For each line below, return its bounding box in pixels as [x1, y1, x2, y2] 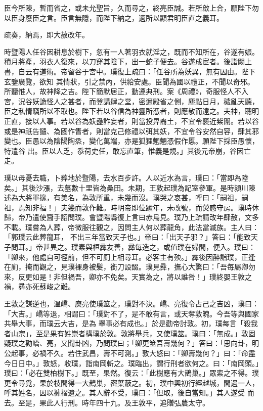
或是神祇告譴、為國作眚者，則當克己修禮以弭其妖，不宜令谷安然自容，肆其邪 [4, 125, 259, 136]
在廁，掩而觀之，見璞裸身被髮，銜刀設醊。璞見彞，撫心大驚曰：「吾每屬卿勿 [4, 261, 255, 272]
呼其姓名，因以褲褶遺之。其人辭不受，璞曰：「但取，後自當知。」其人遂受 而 [4, 387, 254, 398]
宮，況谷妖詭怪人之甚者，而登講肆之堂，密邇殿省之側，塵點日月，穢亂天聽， [4, 96, 259, 106]
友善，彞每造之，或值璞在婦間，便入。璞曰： [106, 242, 255, 252]
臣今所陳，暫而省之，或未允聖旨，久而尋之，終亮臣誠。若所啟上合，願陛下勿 [4, 3, 259, 13]
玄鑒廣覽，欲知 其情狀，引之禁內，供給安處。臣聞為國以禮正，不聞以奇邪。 [4, 76, 254, 86]
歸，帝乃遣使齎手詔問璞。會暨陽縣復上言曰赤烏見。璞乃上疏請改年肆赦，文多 [4, 212, 259, 222]
